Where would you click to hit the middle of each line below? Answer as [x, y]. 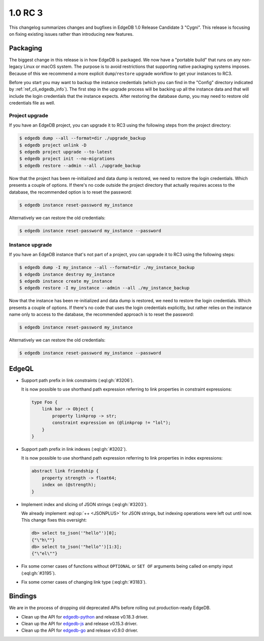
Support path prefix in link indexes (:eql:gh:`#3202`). [74, 449]
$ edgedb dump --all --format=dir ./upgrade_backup [83, 138]
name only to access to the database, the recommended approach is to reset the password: [101, 314]
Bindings [23, 596]
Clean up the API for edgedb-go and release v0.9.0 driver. [80, 630]
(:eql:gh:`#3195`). [39, 573]
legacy [16, 66]
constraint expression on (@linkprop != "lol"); [111, 423]
